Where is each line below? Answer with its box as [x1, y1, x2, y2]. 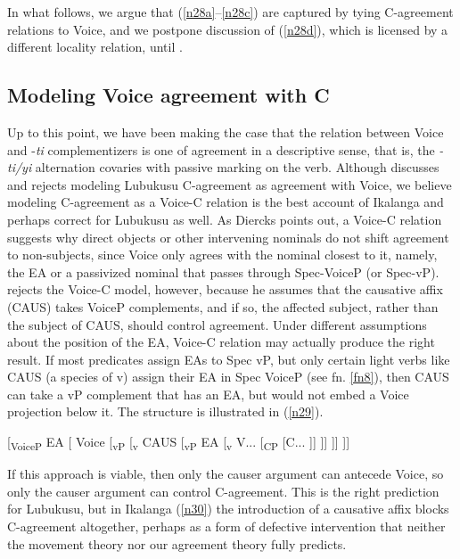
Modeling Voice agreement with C [7, 81, 330, 109]
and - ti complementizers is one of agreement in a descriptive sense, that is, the [7, 140, 435, 159]
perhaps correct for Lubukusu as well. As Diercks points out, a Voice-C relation [7, 210, 442, 228]
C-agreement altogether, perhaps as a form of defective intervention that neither [7, 516, 446, 535]
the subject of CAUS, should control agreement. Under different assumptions [7, 315, 427, 333]
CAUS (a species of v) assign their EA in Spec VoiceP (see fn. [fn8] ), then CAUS [7, 367, 449, 386]
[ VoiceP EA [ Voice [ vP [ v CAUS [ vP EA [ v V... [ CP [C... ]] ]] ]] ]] [7, 432, 350, 453]
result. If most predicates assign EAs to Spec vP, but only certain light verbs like [7, 349, 450, 368]
